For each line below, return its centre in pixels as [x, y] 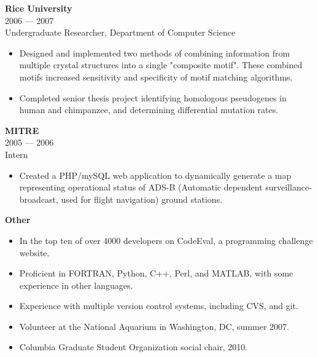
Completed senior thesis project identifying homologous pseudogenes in [153, 97]
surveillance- [289, 187]
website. [34, 252]
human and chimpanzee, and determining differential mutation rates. [149, 110]
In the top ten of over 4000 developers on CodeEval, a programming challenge [166, 240]
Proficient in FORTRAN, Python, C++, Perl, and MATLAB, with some [156, 273]
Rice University [39, 8]
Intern [17, 154]
